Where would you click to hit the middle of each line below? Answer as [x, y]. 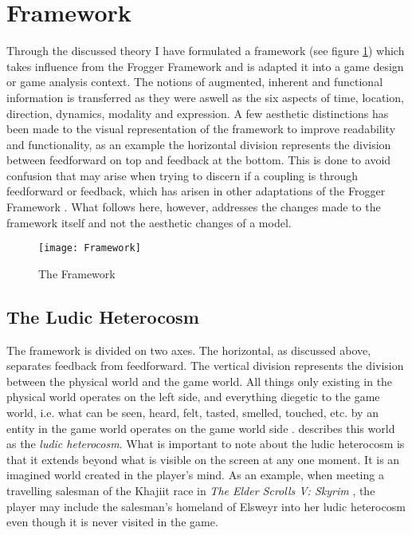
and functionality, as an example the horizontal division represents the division [199, 144]
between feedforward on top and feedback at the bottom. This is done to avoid [199, 160]
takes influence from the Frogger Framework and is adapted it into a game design [205, 66]
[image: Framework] [90, 248]
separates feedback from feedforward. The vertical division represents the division [205, 366]
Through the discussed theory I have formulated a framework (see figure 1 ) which [206, 51]
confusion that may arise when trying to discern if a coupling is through [182, 175]
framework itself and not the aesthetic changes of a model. [149, 222]
